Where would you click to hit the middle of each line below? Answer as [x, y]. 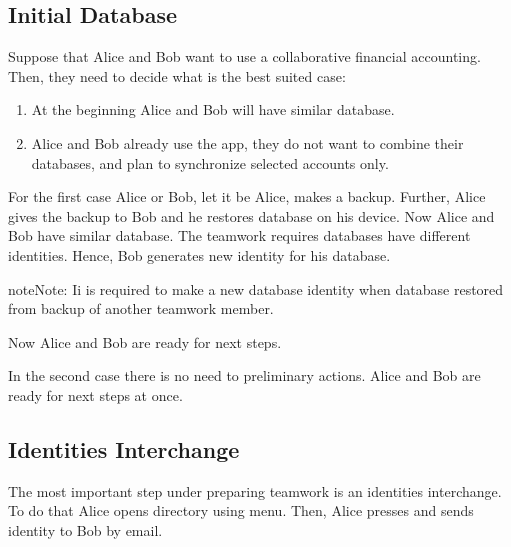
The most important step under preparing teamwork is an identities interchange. [255, 490]
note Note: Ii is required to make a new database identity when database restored [256, 288]
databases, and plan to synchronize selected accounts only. [210, 162]
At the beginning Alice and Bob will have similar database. [213, 109]
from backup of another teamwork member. [141, 308]
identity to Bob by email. [85, 529]
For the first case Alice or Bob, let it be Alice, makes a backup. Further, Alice [247, 196]
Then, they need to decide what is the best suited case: [177, 75]
